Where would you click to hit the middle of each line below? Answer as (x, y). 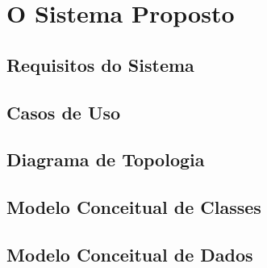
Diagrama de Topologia (106, 159)
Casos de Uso (64, 112)
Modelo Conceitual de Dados (130, 254)
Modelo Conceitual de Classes (134, 207)
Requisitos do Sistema (100, 64)
